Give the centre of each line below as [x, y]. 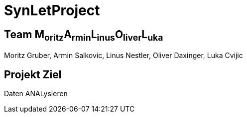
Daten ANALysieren [36, 94]
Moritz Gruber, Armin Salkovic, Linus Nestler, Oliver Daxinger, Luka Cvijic [123, 56]
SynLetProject [52, 10]
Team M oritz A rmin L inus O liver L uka [84, 35]
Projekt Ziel [33, 74]
